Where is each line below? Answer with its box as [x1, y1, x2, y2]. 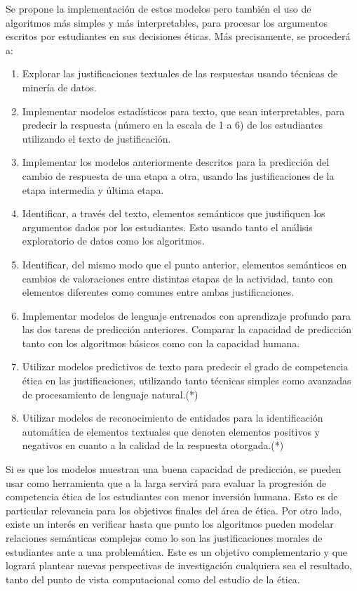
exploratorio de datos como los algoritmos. [22, 233, 205, 248]
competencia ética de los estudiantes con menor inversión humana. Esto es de [6, 489, 338, 504]
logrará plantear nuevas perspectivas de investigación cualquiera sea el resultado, [6, 558, 352, 573]
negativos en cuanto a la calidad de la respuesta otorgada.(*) [22, 438, 284, 453]
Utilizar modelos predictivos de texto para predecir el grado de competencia [22, 359, 349, 374]
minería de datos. [22, 79, 97, 94]
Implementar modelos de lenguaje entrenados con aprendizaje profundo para [22, 308, 351, 323]
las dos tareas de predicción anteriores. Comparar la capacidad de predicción [22, 322, 351, 337]
